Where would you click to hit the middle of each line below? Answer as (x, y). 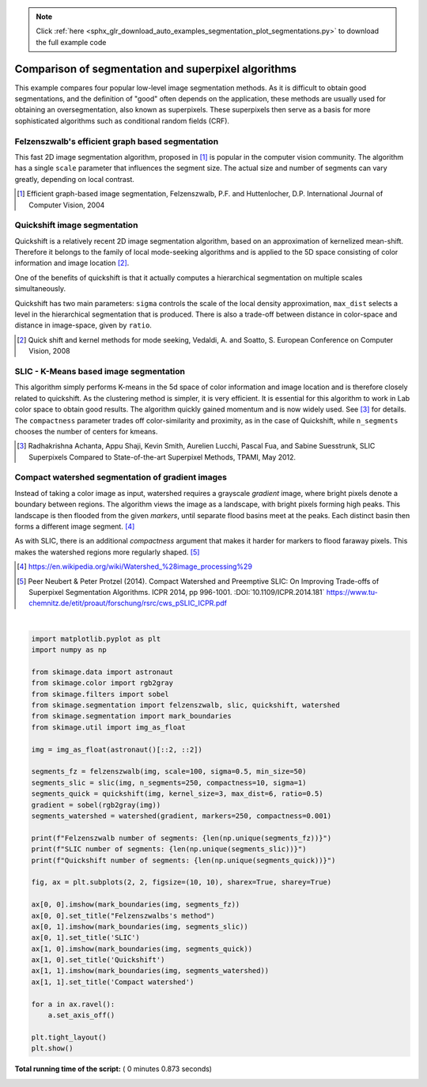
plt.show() (52, 1049)
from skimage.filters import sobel (100, 694)
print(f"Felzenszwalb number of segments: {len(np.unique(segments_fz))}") (181, 838)
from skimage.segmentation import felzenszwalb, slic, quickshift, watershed (185, 705)
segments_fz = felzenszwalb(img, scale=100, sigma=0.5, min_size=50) (169, 772)
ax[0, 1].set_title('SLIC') (85, 938)
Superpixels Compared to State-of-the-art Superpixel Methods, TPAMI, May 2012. (162, 457)
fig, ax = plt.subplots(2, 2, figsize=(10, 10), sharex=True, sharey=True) (181, 882)
